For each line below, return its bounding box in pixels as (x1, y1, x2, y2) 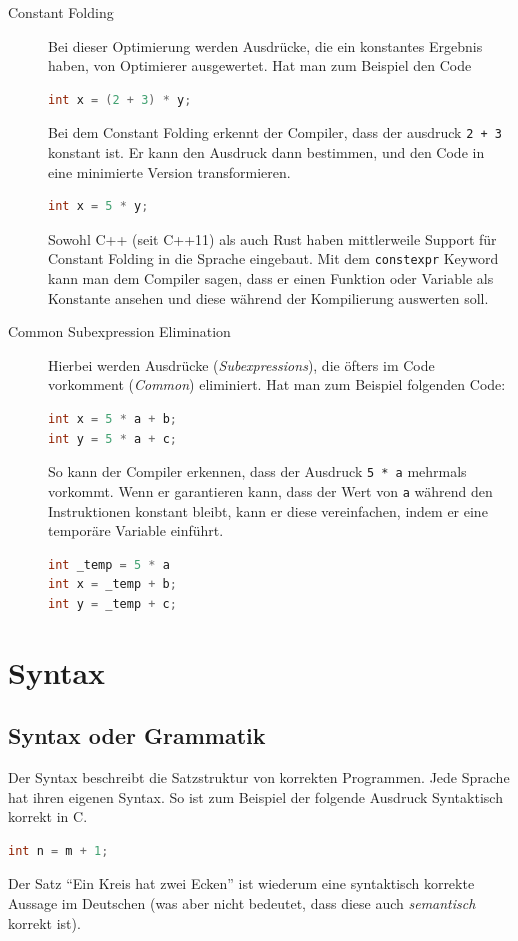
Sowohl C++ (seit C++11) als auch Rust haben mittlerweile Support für (48, 228, 497, 249)
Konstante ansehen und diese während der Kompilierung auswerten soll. (48, 287, 489, 308)
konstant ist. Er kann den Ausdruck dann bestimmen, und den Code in (48, 142, 485, 163)
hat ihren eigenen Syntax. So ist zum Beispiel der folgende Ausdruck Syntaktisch (8, 786, 503, 807)
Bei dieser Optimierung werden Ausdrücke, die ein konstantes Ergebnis (48, 35, 483, 56)
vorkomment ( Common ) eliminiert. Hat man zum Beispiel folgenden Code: (48, 374, 506, 395)
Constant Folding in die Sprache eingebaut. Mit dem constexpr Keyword (48, 248, 499, 269)
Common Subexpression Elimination (8, 321, 231, 342)
